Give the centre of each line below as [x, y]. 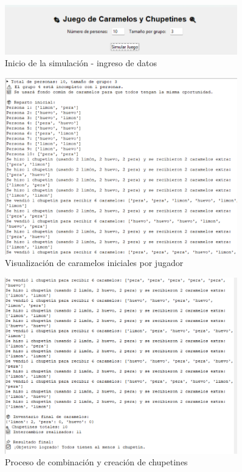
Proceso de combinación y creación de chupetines [96, 462]
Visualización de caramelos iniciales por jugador [94, 263]
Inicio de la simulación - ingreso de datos [81, 63]
